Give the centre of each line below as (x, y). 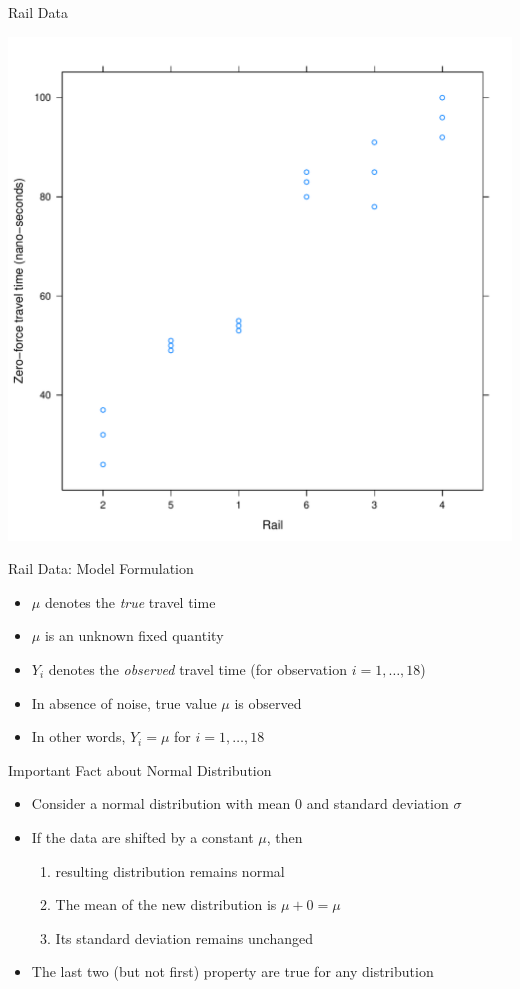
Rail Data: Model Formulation (101, 568)
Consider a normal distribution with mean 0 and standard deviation (240, 803)
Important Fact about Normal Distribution (140, 769)
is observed (268, 702)
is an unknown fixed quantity (134, 635)
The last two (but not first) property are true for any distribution (232, 971)
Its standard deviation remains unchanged (184, 937)
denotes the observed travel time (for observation (197, 668)
